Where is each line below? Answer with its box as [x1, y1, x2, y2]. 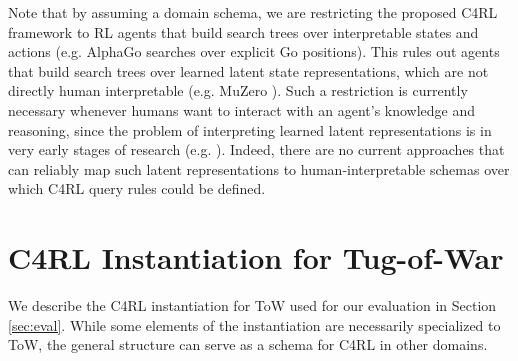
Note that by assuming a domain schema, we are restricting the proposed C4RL [8, 2, 498, 22]
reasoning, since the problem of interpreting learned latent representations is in [8, 119, 492, 140]
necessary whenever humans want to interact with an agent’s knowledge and [8, 99, 476, 120]
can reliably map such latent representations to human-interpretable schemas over [8, 158, 510, 179]
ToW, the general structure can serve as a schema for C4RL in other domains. [8, 334, 488, 355]
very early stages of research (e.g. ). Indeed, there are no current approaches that [8, 139, 505, 160]
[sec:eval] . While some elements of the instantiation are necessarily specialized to [8, 314, 501, 335]
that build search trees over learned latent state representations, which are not [8, 60, 489, 81]
